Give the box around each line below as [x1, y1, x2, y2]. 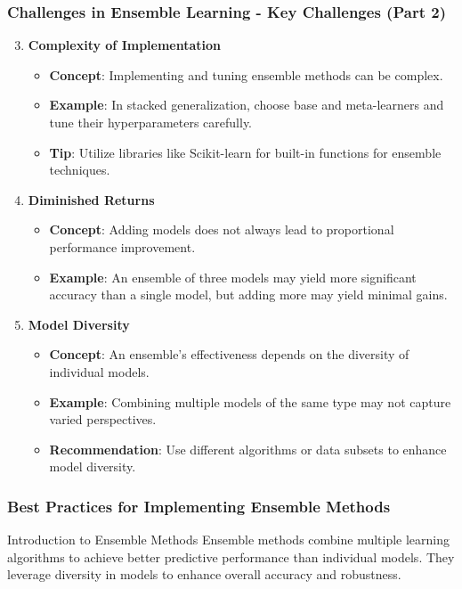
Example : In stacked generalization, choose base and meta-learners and [49, 95, 444, 114]
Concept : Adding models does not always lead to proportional [49, 220, 394, 239]
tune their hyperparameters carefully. [49, 113, 253, 131]
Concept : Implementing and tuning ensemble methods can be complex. [49, 65, 443, 84]
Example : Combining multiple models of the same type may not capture [49, 392, 451, 411]
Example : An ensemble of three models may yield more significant [49, 267, 417, 286]
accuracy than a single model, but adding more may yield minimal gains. [49, 285, 448, 304]
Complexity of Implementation [28, 36, 222, 54]
